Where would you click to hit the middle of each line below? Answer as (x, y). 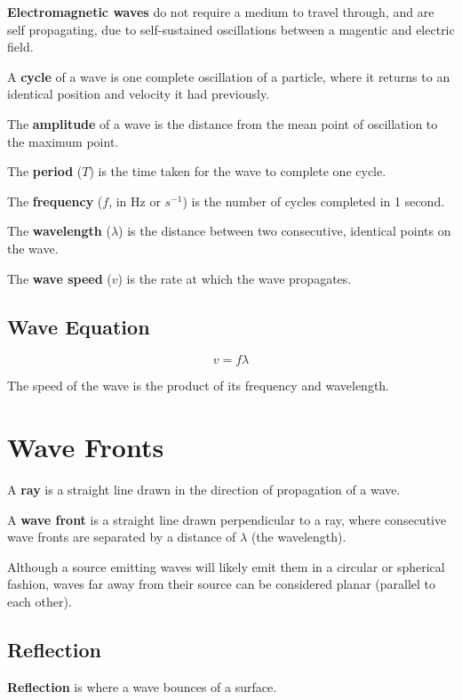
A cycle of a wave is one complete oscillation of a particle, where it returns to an (229, 76)
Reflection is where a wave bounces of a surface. (142, 686)
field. (20, 47)
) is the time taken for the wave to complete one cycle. (238, 171)
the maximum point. (63, 141)
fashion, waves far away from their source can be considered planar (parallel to (222, 584)
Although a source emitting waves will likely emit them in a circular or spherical (226, 566)
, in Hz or (135, 201)
